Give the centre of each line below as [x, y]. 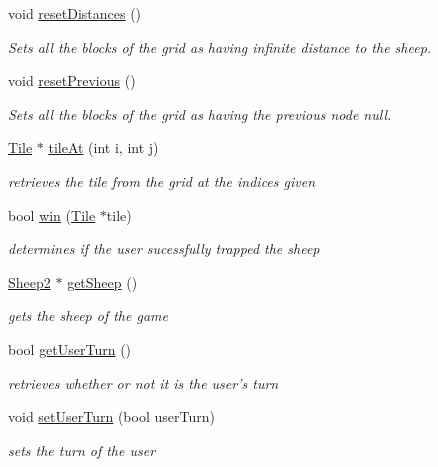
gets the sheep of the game [88, 315]
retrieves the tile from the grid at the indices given [162, 180]
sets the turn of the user [82, 449]
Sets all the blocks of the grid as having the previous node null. [200, 113]
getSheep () [102, 281]
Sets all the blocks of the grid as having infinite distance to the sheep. [220, 46]
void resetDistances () [75, 13]
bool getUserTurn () [70, 348]
